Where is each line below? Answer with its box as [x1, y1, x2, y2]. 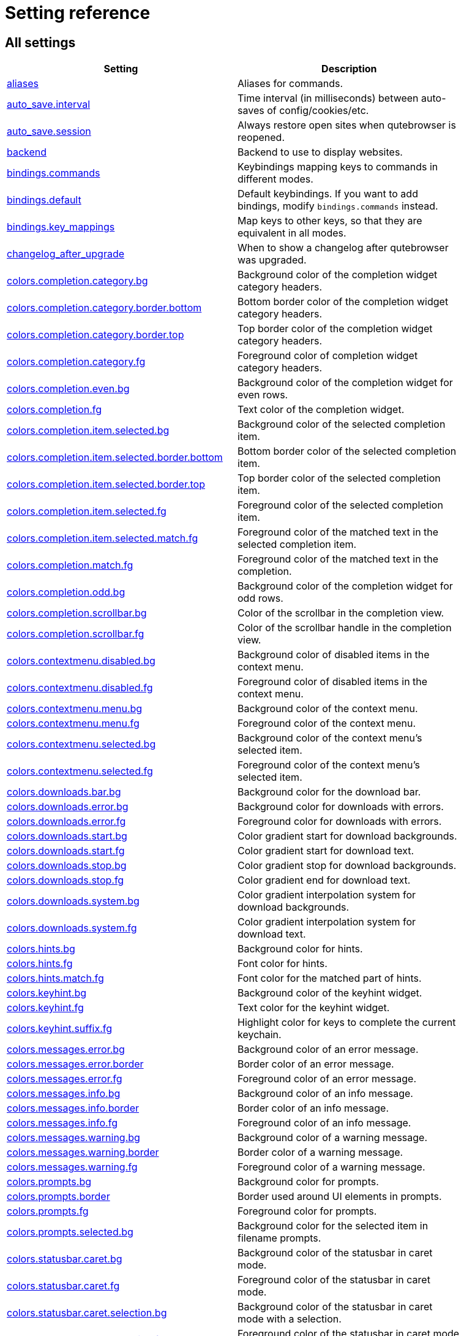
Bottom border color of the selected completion [238, 445, 457, 458]
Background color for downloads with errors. [238, 800, 444, 813]
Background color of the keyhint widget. [238, 987, 422, 1000]
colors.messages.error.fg [7, 1072, 122, 1085]
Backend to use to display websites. [238, 146, 403, 159]
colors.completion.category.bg [7, 275, 148, 287]
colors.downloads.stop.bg [7, 859, 127, 872]
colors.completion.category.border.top [7, 328, 184, 341]
